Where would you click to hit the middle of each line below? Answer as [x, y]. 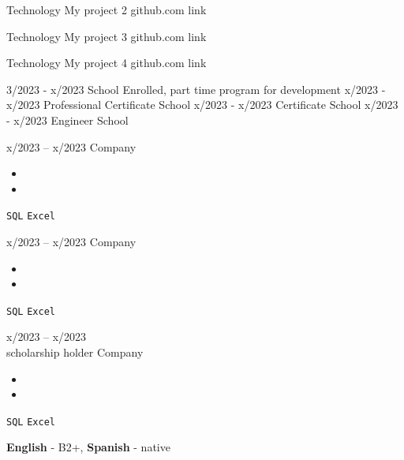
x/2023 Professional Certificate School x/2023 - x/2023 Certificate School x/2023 [202, 105]
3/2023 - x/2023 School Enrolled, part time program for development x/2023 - [196, 89]
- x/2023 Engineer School [67, 120]
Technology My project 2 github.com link [107, 9]
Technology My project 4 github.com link [107, 63]
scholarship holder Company [75, 352]
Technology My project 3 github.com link [107, 36]
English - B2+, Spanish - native [88, 447]
